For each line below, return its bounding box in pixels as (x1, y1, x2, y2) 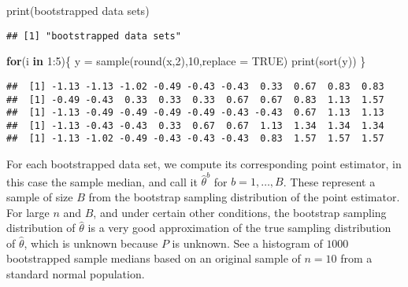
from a (340, 250, 373, 267)
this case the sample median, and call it (6, 173, 198, 189)
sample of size (6, 189, 73, 205)
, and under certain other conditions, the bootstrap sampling (93, 204, 387, 220)
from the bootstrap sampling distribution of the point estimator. (88, 189, 400, 205)
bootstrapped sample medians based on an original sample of (6, 250, 301, 267)
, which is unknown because (24, 234, 158, 251)
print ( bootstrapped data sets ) (6, 2, 150, 18)
